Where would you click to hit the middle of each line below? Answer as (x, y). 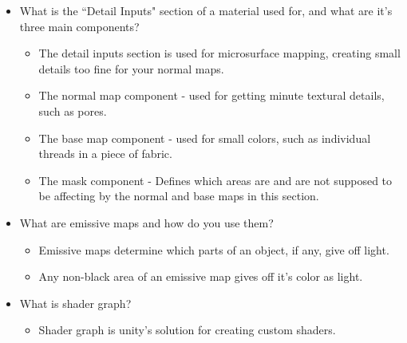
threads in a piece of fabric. (105, 154)
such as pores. (73, 110)
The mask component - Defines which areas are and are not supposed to (215, 180)
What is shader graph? (75, 303)
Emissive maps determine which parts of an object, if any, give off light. (214, 249)
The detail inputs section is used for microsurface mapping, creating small (219, 53)
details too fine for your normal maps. (131, 68)
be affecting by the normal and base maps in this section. (179, 196)
